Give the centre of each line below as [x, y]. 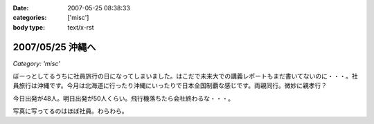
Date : [21, 8]
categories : [30, 18]
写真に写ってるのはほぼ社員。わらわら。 [70, 111]
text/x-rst [81, 27]
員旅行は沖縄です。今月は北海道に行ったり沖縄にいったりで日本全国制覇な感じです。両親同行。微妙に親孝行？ [170, 85]
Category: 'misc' [36, 63]
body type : [29, 27]
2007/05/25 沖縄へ [54, 47]
